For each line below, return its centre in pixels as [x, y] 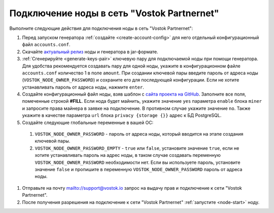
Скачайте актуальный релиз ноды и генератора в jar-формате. [90, 52]
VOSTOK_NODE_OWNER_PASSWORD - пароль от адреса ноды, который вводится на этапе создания [139, 134]
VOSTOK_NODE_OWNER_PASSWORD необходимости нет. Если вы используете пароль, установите [138, 162]
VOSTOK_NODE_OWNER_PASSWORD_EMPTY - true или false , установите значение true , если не [137, 148]
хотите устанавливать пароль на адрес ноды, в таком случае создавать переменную [128, 155]
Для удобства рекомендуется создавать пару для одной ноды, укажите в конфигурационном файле [131, 66]
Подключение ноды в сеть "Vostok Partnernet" [114, 13]
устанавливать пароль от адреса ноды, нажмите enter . [83, 87]
